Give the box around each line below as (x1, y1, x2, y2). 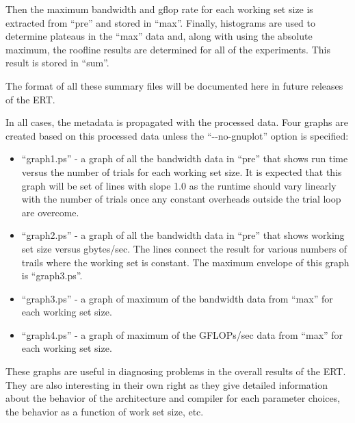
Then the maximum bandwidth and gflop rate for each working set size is (5, 2, 313, 16)
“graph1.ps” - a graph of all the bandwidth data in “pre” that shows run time (21, 151, 348, 166)
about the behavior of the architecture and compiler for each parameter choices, (5, 391, 341, 405)
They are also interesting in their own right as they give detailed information (5, 377, 328, 392)
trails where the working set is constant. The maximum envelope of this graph (21, 255, 350, 269)
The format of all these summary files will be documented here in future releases (5, 78, 343, 92)
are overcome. (21, 205, 79, 219)
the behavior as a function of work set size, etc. (5, 404, 204, 418)
